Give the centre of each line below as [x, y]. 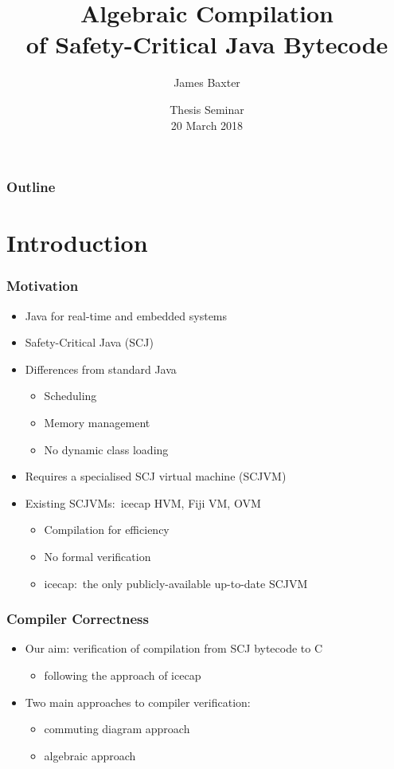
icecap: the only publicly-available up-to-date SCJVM [176, 583]
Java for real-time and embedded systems [126, 315]
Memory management [97, 422]
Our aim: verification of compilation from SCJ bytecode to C [174, 648]
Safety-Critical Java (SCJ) [89, 342]
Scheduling [70, 396]
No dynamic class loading [106, 449]
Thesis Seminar [207, 109]
